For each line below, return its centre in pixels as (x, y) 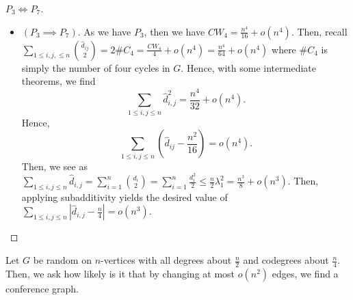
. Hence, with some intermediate (248, 67)
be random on (62, 260)
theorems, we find (58, 81)
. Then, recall (319, 31)
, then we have (174, 31)
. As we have (104, 31)
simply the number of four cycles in (96, 67)
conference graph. (42, 288)
